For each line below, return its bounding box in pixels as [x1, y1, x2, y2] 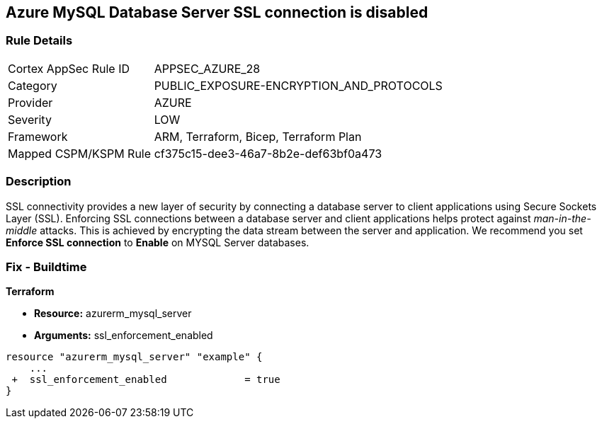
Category [8, 78, 57, 93]
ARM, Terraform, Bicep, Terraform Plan [154, 129, 362, 144]
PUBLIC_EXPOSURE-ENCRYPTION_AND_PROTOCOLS [154, 78, 443, 93]
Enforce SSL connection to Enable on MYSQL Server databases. [6, 236, 309, 248]
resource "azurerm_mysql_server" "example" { [6, 351, 263, 363]
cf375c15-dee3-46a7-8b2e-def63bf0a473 [154, 146, 382, 161]
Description [6, 174, 72, 189]
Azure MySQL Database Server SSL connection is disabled [6, 4, 428, 21]
